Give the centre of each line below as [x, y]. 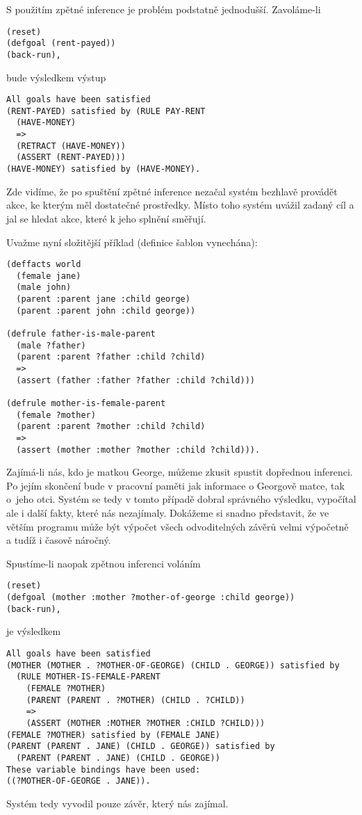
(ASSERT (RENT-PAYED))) [71, 158]
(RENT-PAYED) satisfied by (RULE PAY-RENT [106, 111]
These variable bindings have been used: [104, 769]
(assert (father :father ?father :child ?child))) [135, 380]
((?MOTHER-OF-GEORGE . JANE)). [79, 781]
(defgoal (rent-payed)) [61, 43]
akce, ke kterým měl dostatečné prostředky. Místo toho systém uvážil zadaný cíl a [180, 205]
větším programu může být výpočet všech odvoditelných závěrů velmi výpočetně [178, 526]
